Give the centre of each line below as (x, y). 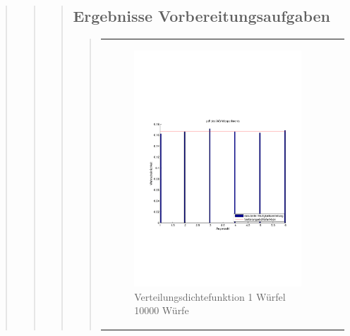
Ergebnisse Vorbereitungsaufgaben (201, 16)
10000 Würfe (162, 310)
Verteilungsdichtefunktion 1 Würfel (210, 296)
